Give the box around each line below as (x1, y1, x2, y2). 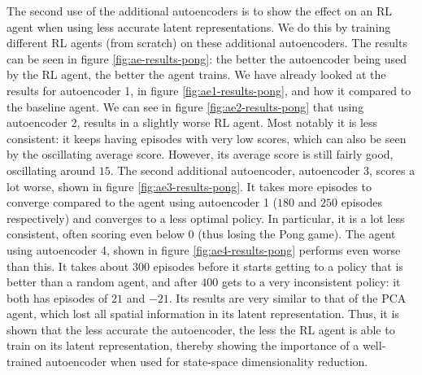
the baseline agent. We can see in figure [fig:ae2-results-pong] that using (7, 98, 364, 115)
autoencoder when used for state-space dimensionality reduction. (46, 353, 368, 370)
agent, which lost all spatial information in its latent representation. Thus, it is (7, 305, 399, 322)
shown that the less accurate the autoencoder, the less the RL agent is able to (7, 320, 395, 338)
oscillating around (7, 161, 96, 178)
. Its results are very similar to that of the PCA (168, 289, 407, 306)
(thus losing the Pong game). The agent (198, 225, 396, 242)
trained (7, 353, 42, 370)
